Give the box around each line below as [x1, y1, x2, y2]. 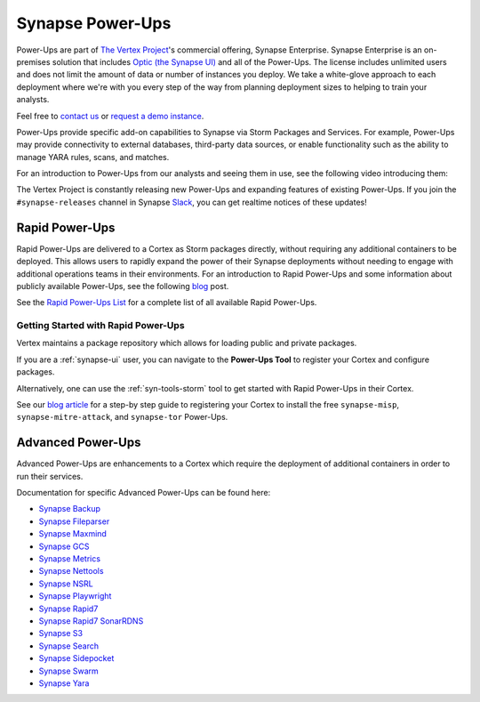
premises [16, 56, 51, 67]
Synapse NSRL [38, 578, 93, 589]
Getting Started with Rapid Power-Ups [16, 319, 186, 332]
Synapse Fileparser [38, 516, 110, 527]
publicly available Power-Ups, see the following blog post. [16, 280, 229, 291]
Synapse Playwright [38, 591, 112, 601]
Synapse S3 [38, 628, 84, 639]
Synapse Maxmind [38, 529, 107, 539]
